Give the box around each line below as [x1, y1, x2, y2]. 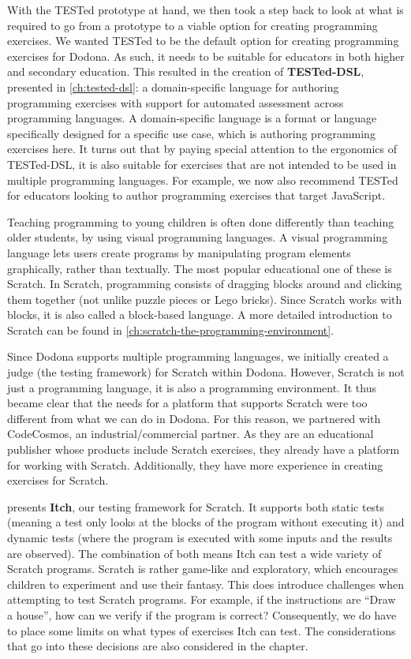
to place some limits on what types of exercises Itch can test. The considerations [7, 622, 396, 638]
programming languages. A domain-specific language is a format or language [7, 110, 377, 126]
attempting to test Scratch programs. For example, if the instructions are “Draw [7, 591, 396, 608]
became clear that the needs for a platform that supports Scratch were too [7, 395, 368, 411]
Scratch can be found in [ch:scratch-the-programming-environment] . [7, 321, 334, 338]
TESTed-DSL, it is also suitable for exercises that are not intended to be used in [7, 155, 397, 172]
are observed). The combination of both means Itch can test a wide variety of [7, 545, 382, 561]
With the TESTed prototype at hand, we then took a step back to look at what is [7, 2, 404, 17]
